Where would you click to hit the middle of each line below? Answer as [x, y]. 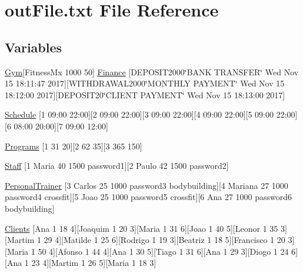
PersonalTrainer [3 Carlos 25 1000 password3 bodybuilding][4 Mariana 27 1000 [146, 185]
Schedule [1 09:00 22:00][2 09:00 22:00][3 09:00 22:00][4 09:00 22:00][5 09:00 [139, 114]
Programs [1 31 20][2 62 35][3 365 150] [74, 146]
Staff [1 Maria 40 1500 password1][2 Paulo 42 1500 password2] [117, 166]
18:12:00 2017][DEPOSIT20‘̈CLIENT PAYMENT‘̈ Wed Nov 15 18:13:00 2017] [145, 94]
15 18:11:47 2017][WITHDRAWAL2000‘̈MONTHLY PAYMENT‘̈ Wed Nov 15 [145, 83]
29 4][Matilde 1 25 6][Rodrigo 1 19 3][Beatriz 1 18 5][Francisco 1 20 [164, 240]
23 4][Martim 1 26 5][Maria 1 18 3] [94, 263]
